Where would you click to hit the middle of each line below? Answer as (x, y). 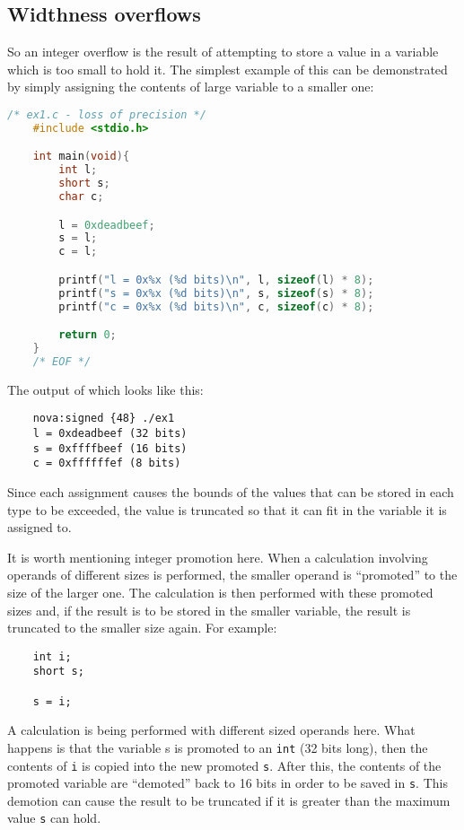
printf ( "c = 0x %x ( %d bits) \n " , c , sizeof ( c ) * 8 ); (216, 306)
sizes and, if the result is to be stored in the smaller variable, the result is (209, 610)
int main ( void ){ (81, 157)
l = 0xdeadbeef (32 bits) (110, 433)
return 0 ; (88, 335)
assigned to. (39, 527)
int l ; (78, 170)
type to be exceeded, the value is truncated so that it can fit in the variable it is (227, 509)
